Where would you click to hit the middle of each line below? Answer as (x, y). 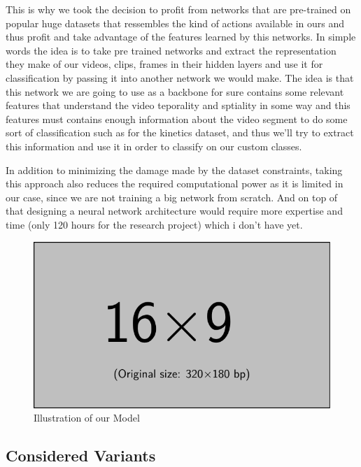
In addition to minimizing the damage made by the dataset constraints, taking (174, 170)
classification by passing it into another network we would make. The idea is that (180, 77)
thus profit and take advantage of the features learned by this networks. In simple (181, 37)
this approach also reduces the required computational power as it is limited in (175, 184)
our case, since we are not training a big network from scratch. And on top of (172, 197)
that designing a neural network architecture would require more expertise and (174, 211)
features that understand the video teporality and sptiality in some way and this (178, 105)
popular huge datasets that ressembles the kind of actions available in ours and (175, 23)
